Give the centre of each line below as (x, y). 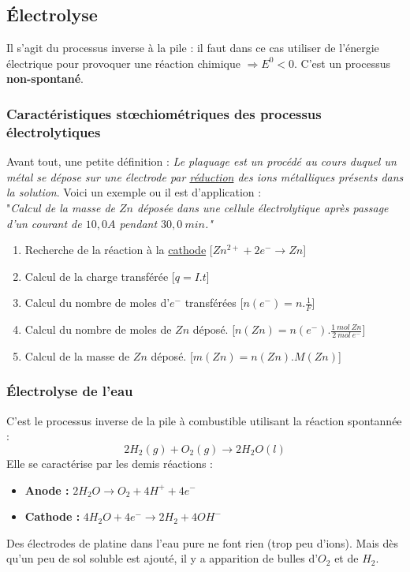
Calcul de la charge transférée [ (100, 276)
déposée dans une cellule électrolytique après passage (263, 207)
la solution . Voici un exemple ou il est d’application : (134, 192)
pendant (138, 223)
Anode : (47, 490)
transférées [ (214, 303)
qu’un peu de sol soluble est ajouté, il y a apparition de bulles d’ (162, 558)
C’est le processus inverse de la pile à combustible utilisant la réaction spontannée (204, 420)
